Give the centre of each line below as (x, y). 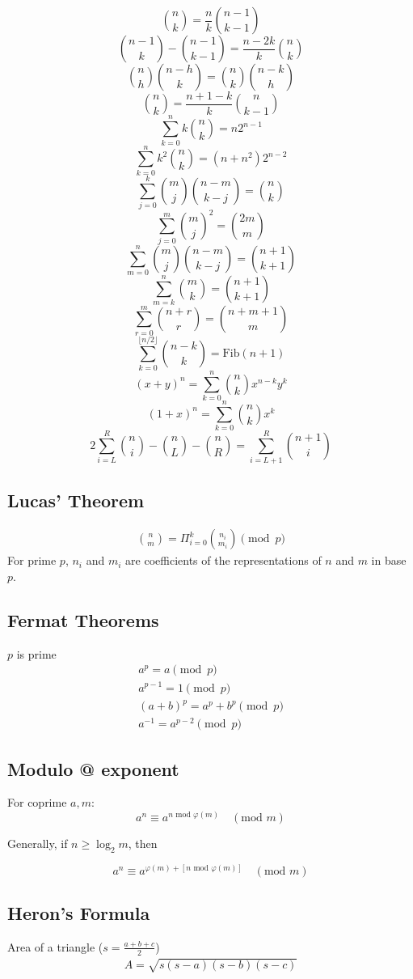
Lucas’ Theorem (76, 500)
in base (389, 560)
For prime (32, 560)
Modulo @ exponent (93, 768)
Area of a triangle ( (55, 946)
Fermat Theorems (83, 619)
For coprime (37, 802)
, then (143, 843)
